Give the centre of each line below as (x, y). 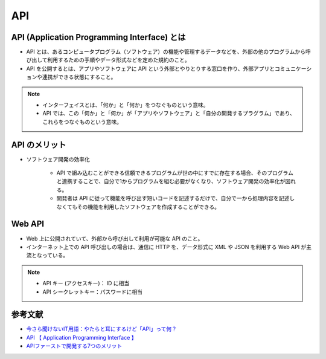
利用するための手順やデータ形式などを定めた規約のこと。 (119, 60)
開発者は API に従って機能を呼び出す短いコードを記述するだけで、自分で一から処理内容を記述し (176, 198)
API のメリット (39, 145)
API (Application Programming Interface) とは (98, 37)
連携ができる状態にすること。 (79, 77)
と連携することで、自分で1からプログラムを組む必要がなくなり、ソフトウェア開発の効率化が (171, 181)
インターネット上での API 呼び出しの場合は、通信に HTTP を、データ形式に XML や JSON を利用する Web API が (166, 247)
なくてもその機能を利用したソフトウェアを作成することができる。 (138, 207)
